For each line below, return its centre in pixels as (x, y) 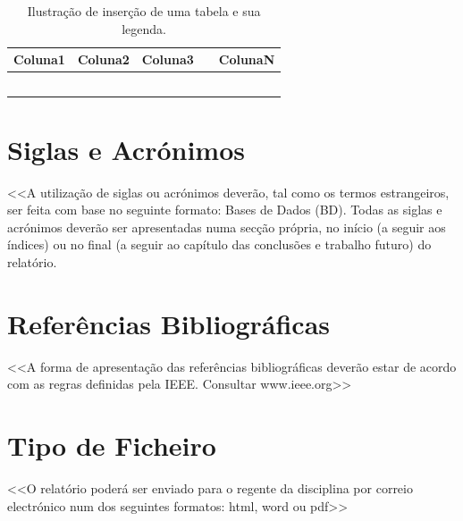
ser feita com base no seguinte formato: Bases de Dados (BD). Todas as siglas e (225, 210)
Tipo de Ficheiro (112, 445)
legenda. (144, 28)
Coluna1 (39, 59)
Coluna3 (168, 59)
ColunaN (247, 59)
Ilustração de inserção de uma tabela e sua (144, 11)
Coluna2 (103, 59)
